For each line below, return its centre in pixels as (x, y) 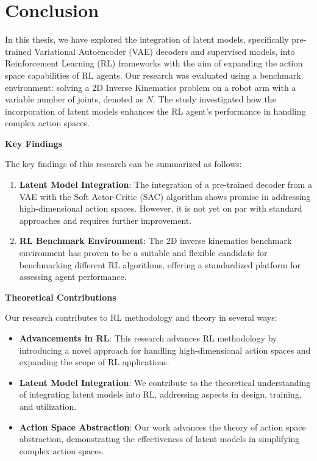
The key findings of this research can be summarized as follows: (123, 164)
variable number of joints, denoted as (74, 99)
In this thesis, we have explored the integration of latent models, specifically (147, 39)
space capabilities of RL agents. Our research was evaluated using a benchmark (153, 75)
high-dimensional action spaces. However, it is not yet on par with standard (161, 208)
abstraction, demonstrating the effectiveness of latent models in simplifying (159, 439)
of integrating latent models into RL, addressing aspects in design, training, (160, 394)
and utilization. (48, 406)
